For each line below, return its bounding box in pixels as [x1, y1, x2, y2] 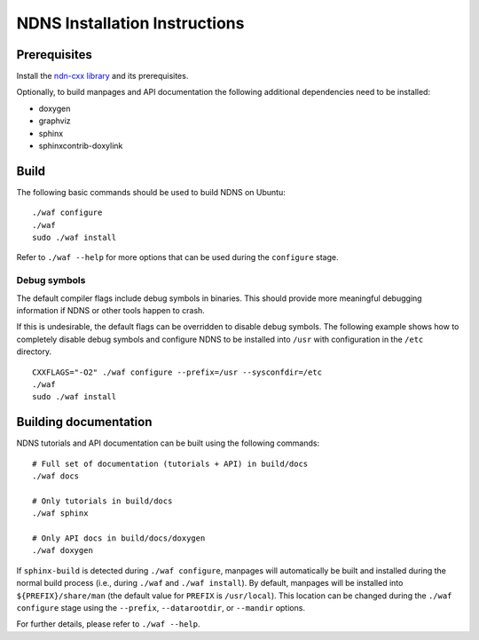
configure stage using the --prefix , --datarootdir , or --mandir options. [16, 602, 306, 612]
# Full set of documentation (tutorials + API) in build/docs [32, 458, 309, 469]
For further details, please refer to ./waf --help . [16, 619, 200, 629]
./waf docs [32, 471, 80, 481]
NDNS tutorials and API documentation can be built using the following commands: [16, 438, 319, 448]
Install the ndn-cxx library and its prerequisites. [16, 71, 189, 82]
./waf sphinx [32, 509, 89, 518]
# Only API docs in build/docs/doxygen [32, 533, 206, 543]
